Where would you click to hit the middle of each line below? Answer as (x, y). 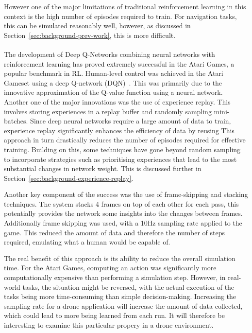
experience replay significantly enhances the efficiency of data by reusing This (119, 130)
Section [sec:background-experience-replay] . (69, 178)
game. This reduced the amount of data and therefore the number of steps (114, 232)
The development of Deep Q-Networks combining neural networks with (109, 54)
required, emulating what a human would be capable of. (87, 242)
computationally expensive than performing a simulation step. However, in (115, 277)
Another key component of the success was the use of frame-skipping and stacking (126, 194)
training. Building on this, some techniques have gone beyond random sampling (122, 149)
